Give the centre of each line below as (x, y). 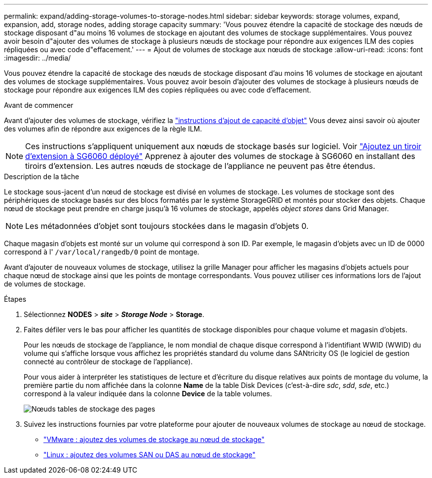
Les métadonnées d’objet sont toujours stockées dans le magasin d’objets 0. (167, 226)
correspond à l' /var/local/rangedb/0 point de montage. (102, 252)
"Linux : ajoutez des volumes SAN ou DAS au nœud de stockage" (149, 455)
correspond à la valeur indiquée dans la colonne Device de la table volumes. (148, 394)
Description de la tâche (42, 176)
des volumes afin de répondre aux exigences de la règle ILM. (103, 129)
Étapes (15, 299)
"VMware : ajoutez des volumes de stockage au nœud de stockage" (154, 439)
